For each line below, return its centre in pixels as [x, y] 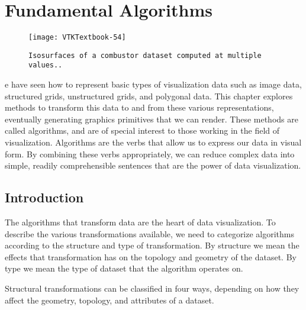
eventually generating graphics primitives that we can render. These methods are [152, 119]
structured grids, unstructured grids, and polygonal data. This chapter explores [149, 96]
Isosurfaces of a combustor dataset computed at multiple [145, 55]
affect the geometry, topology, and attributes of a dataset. [109, 300]
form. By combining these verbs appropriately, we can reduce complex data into [150, 154]
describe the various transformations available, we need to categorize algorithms [150, 233]
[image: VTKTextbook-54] [77, 38]
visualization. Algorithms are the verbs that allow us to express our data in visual [153, 142]
